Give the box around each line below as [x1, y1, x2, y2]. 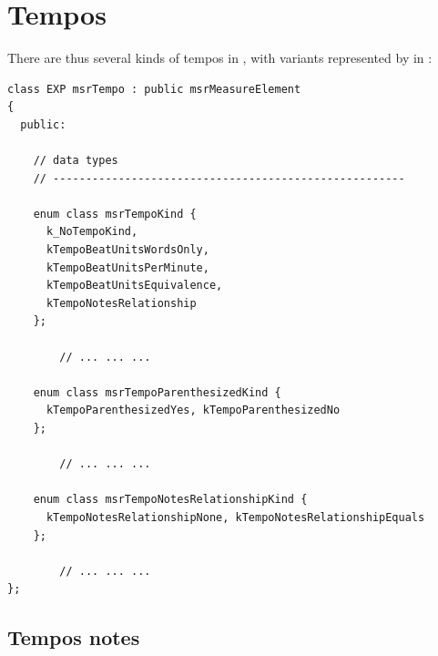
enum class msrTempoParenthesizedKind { [33, 385, 281, 399]
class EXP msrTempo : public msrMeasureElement [7, 82, 301, 96]
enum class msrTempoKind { [33, 207, 197, 220]
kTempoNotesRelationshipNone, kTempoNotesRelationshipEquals [46, 510, 425, 524]
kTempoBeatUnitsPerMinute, [46, 261, 209, 274]
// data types [33, 154, 118, 168]
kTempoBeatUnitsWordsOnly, [46, 243, 209, 257]
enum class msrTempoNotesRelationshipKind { [33, 493, 308, 507]
